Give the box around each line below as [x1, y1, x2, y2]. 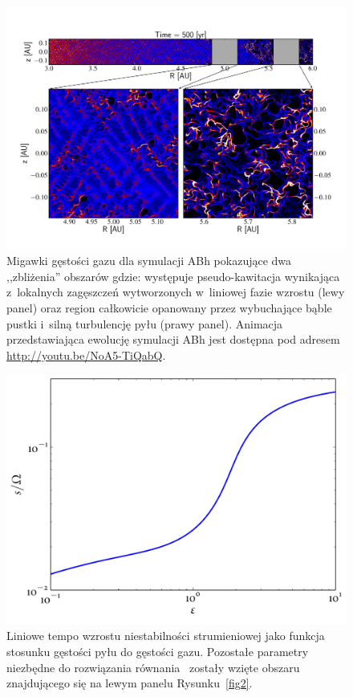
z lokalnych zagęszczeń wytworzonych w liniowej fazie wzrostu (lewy [6, 283, 345, 300]
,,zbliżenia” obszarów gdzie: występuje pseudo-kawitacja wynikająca [6, 267, 340, 284]
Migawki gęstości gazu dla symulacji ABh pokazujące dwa [6, 252, 292, 269]
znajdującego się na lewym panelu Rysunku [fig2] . [6, 675, 253, 691]
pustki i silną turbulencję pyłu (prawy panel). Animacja [6, 315, 283, 332]
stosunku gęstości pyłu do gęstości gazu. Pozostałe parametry [6, 642, 309, 659]
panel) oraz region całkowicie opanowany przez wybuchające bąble [6, 300, 332, 316]
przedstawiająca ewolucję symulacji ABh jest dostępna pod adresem [6, 331, 340, 348]
